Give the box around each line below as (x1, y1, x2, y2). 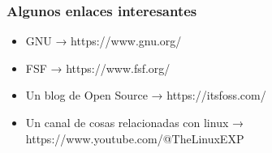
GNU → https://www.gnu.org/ (25, 32, 182, 49)
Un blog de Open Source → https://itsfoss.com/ (25, 87, 266, 104)
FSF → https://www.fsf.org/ (25, 59, 171, 76)
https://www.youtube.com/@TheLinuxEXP (25, 130, 244, 147)
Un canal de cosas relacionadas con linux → (25, 114, 244, 130)
